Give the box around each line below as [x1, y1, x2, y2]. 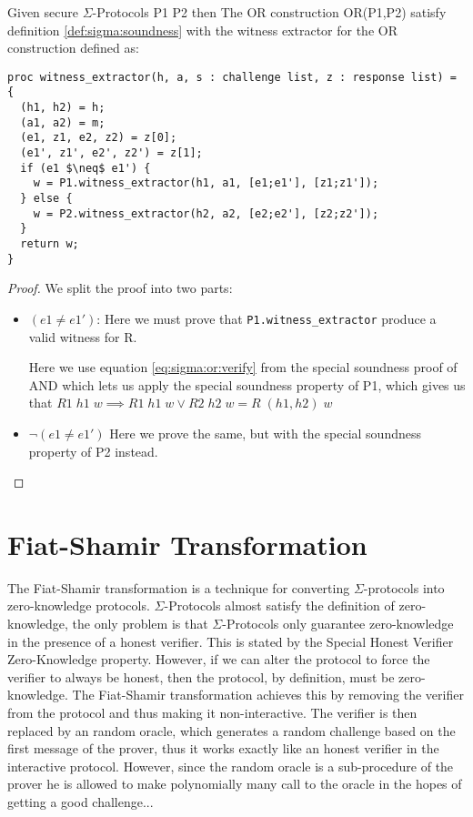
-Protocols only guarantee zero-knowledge [222, 614, 454, 633]
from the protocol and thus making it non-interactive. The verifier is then [7, 703, 418, 721]
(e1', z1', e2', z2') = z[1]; [20, 146, 203, 160]
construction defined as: [7, 38, 139, 57]
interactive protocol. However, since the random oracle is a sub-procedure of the [7, 756, 454, 775]
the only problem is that [72, 614, 208, 633]
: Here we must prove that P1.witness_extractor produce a [96, 308, 437, 328]
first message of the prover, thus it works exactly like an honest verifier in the [7, 739, 439, 758]
